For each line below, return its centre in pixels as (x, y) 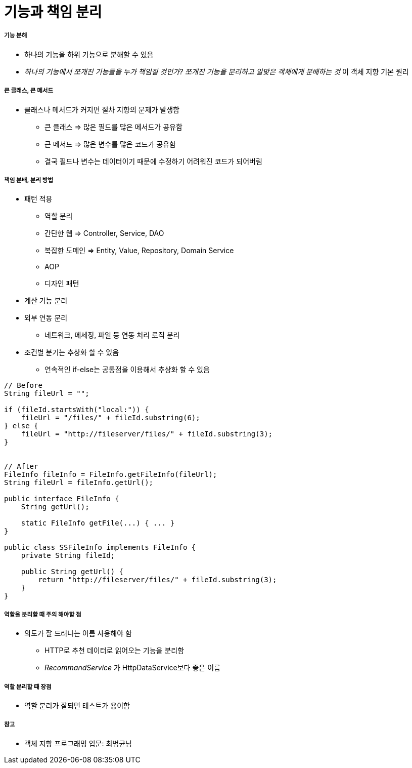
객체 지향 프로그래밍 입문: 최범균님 (78, 743)
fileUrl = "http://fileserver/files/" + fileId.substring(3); (147, 434)
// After (21, 467)
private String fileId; (68, 556)
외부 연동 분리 (46, 318)
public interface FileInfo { (62, 499)
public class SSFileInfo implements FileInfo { (100, 548)
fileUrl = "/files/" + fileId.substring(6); (110, 418)
